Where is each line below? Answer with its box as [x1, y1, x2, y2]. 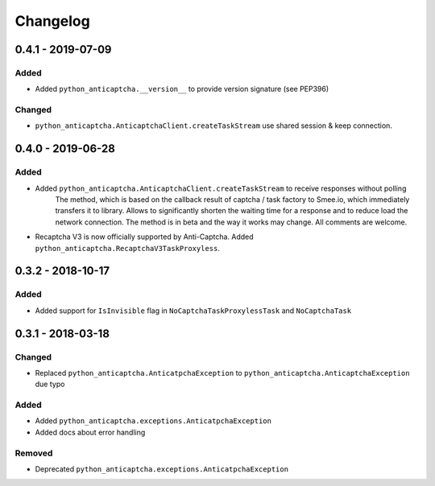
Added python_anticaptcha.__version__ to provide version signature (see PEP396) [35, 84, 329, 94]
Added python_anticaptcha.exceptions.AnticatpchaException [35, 416, 271, 426]
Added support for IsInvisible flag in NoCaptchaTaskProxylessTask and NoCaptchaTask [35, 306, 352, 315]
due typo [35, 379, 65, 389]
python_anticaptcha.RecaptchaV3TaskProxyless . [35, 243, 221, 253]
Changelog [14, 12, 90, 30]
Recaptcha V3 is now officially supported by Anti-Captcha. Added [35, 232, 254, 241]
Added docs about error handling [35, 427, 146, 437]
